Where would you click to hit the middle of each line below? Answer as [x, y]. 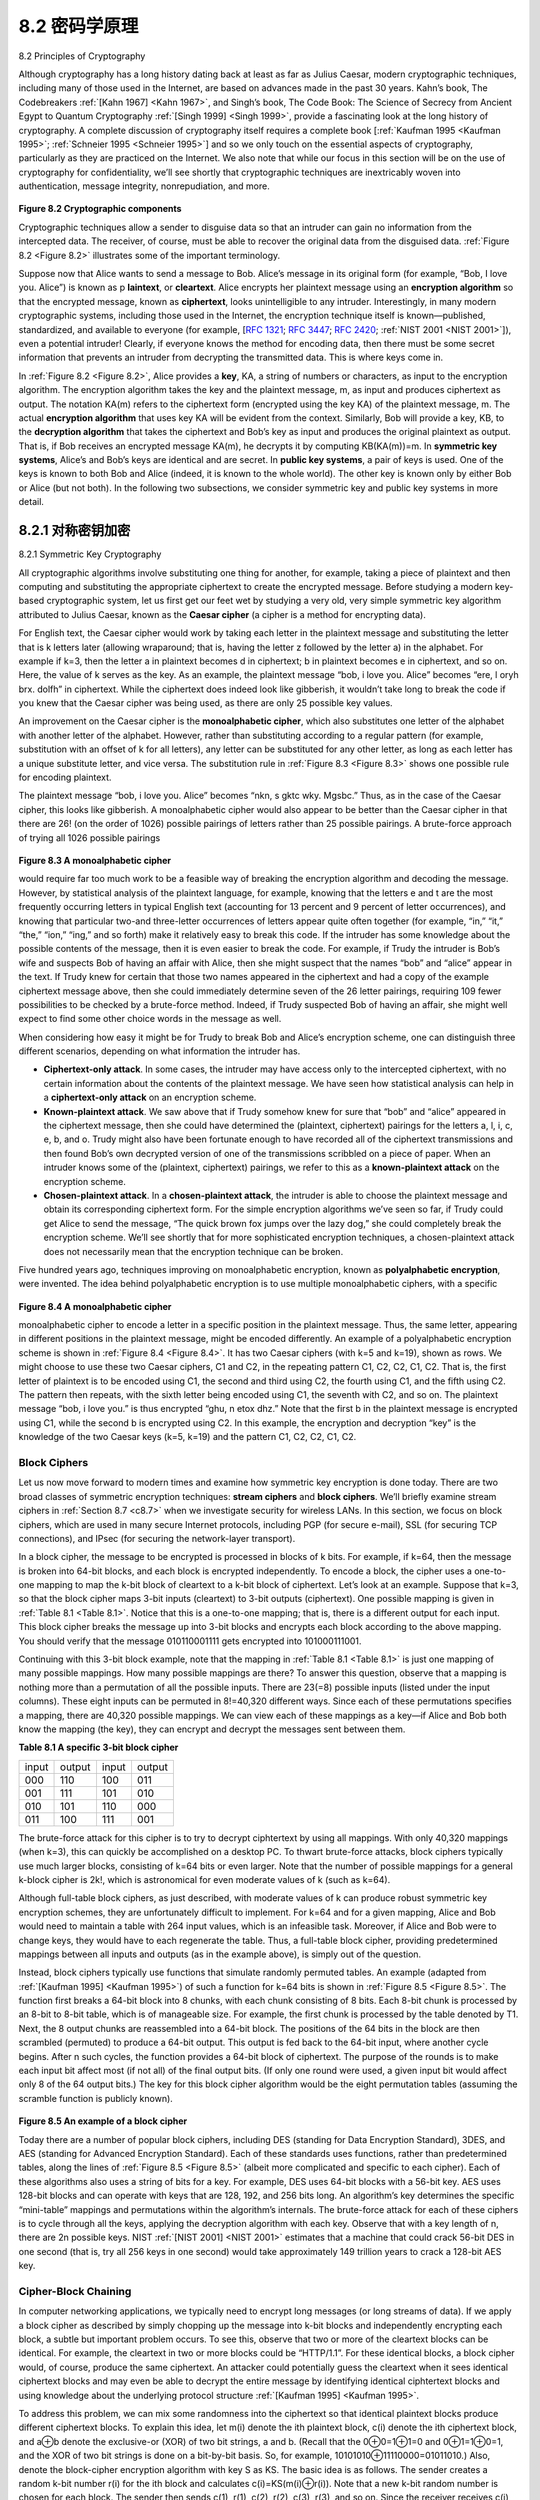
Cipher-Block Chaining [75, 2291]
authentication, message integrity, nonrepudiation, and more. [144, 186]
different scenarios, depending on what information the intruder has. [159, 1051]
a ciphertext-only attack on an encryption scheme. [150, 1097]
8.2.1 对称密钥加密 [74, 530]
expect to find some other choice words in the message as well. [150, 1019]
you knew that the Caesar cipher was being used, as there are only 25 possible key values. [206, 703]
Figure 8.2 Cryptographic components [100, 209]
